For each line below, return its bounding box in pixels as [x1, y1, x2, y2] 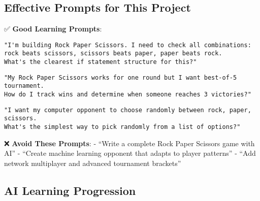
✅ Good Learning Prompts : [4, 23, 102, 34]
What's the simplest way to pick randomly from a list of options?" [4, 123, 241, 131]
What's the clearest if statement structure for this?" [4, 58, 197, 66]
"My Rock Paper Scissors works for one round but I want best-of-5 [4, 74, 237, 81]
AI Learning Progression [4, 182, 136, 198]
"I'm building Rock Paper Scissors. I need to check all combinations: [4, 41, 251, 49]
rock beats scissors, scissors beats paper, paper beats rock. [4, 50, 222, 57]
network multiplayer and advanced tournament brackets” [4, 157, 181, 168]
